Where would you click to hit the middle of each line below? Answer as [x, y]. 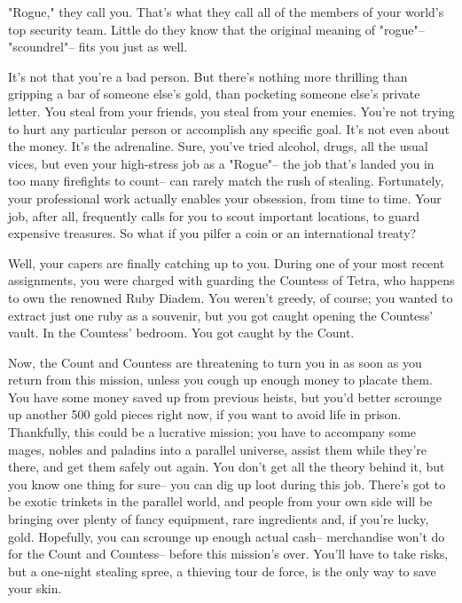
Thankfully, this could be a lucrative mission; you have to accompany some [212, 432]
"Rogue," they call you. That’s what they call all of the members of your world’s [226, 12]
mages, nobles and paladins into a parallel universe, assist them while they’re [217, 449]
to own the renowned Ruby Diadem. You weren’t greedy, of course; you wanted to [231, 297]
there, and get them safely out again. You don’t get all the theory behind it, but [227, 467]
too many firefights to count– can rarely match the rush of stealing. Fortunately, [226, 181]
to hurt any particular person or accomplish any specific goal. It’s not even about [229, 128]
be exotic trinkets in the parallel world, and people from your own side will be [220, 501]
